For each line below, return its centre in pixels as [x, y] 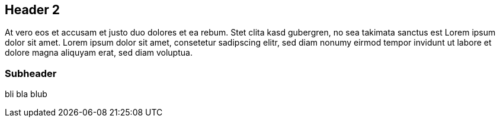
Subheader [31, 73]
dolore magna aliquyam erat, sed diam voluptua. [99, 53]
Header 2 [33, 10]
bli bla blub [26, 94]
